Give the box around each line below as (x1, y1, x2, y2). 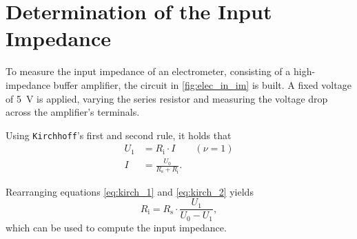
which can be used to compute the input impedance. (6, 220, 227, 234)
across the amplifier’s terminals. (6, 105, 140, 119)
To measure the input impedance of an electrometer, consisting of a (6, 64, 291, 79)
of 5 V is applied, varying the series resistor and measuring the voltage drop (6, 91, 328, 105)
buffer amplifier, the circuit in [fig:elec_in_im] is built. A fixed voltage (53, 77, 351, 92)
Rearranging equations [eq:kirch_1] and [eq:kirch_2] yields (6, 184, 254, 198)
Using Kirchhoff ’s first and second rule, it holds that (6, 127, 232, 142)
